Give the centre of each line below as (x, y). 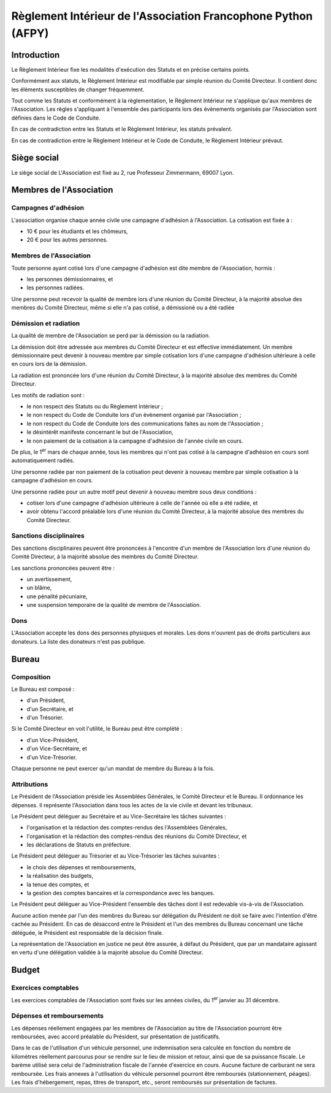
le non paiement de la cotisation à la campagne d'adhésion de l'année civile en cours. (135, 441)
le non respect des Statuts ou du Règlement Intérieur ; (95, 406)
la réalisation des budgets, (60, 876)
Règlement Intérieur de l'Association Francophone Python (162, 16)
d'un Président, (46, 700)
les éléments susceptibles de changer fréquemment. (78, 89)
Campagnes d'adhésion (48, 208)
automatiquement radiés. (43, 460)
